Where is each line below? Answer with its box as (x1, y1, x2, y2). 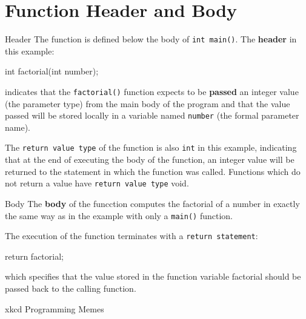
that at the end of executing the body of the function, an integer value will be (5, 153, 294, 166)
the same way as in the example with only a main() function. (5, 209, 233, 222)
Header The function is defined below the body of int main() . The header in (5, 33, 297, 45)
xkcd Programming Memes (5, 302, 104, 315)
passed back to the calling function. (5, 282, 136, 295)
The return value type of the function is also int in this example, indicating (5, 141, 297, 154)
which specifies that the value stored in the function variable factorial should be (5, 270, 301, 283)
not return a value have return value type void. (5, 177, 189, 189)
